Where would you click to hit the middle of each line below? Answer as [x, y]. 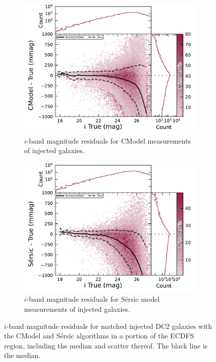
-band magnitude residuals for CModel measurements [109, 140]
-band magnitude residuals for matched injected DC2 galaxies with [109, 326]
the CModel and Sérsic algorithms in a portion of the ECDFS [99, 336]
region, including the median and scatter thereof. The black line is [106, 345]
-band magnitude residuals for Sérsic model [93, 299]
